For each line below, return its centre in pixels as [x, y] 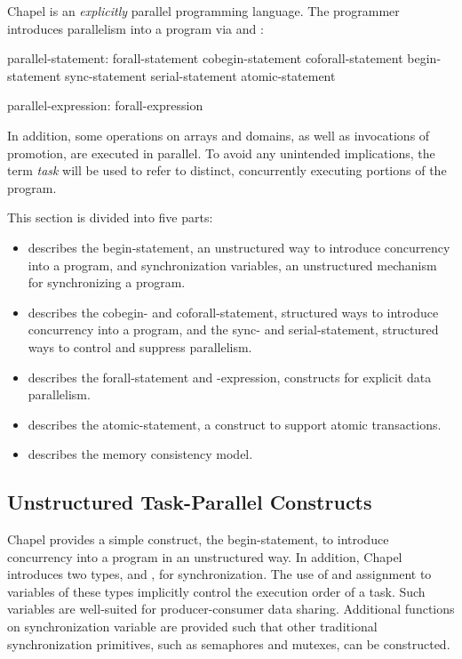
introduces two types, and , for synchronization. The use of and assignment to [219, 574]
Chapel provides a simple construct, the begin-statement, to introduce [198, 539]
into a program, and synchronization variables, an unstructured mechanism [232, 265]
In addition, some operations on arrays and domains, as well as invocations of [219, 135]
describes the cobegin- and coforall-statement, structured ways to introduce [233, 312]
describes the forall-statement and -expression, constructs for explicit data [230, 377]
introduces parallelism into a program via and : [135, 28]
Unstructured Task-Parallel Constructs [190, 502]
